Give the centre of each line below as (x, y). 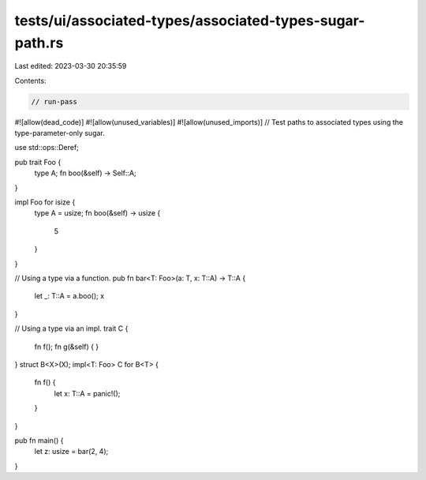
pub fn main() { (39, 440)
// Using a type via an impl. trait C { (71, 328)
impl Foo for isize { (45, 202)
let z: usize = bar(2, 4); (71, 452)
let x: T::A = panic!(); (87, 393)
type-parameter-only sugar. (60, 133)
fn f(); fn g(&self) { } (67, 347)
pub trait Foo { (38, 162)
